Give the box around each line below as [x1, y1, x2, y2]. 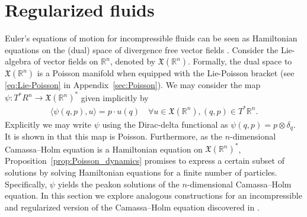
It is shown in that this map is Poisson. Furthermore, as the [5, 130, 222, 142]
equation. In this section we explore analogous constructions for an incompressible [5, 189, 302, 202]
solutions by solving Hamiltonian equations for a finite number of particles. [5, 166, 277, 179]
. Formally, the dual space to [188, 55, 292, 67]
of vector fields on [34, 55, 98, 67]
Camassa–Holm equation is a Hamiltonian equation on [5, 142, 203, 155]
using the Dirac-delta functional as [102, 118, 228, 130]
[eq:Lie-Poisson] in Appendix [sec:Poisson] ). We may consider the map [5, 79, 261, 91]
